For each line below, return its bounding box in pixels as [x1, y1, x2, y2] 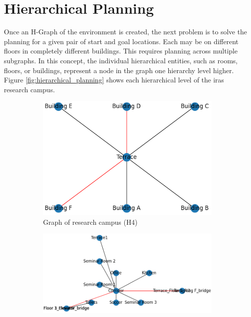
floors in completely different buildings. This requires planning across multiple [4, 46, 238, 56]
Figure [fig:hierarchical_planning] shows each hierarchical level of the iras [4, 75, 224, 85]
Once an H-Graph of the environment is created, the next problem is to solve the [4, 26, 247, 37]
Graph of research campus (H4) [43, 216, 137, 227]
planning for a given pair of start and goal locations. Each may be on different [4, 36, 239, 46]
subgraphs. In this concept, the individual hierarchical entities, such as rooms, [4, 55, 238, 65]
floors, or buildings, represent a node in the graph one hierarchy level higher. [4, 65, 234, 75]
